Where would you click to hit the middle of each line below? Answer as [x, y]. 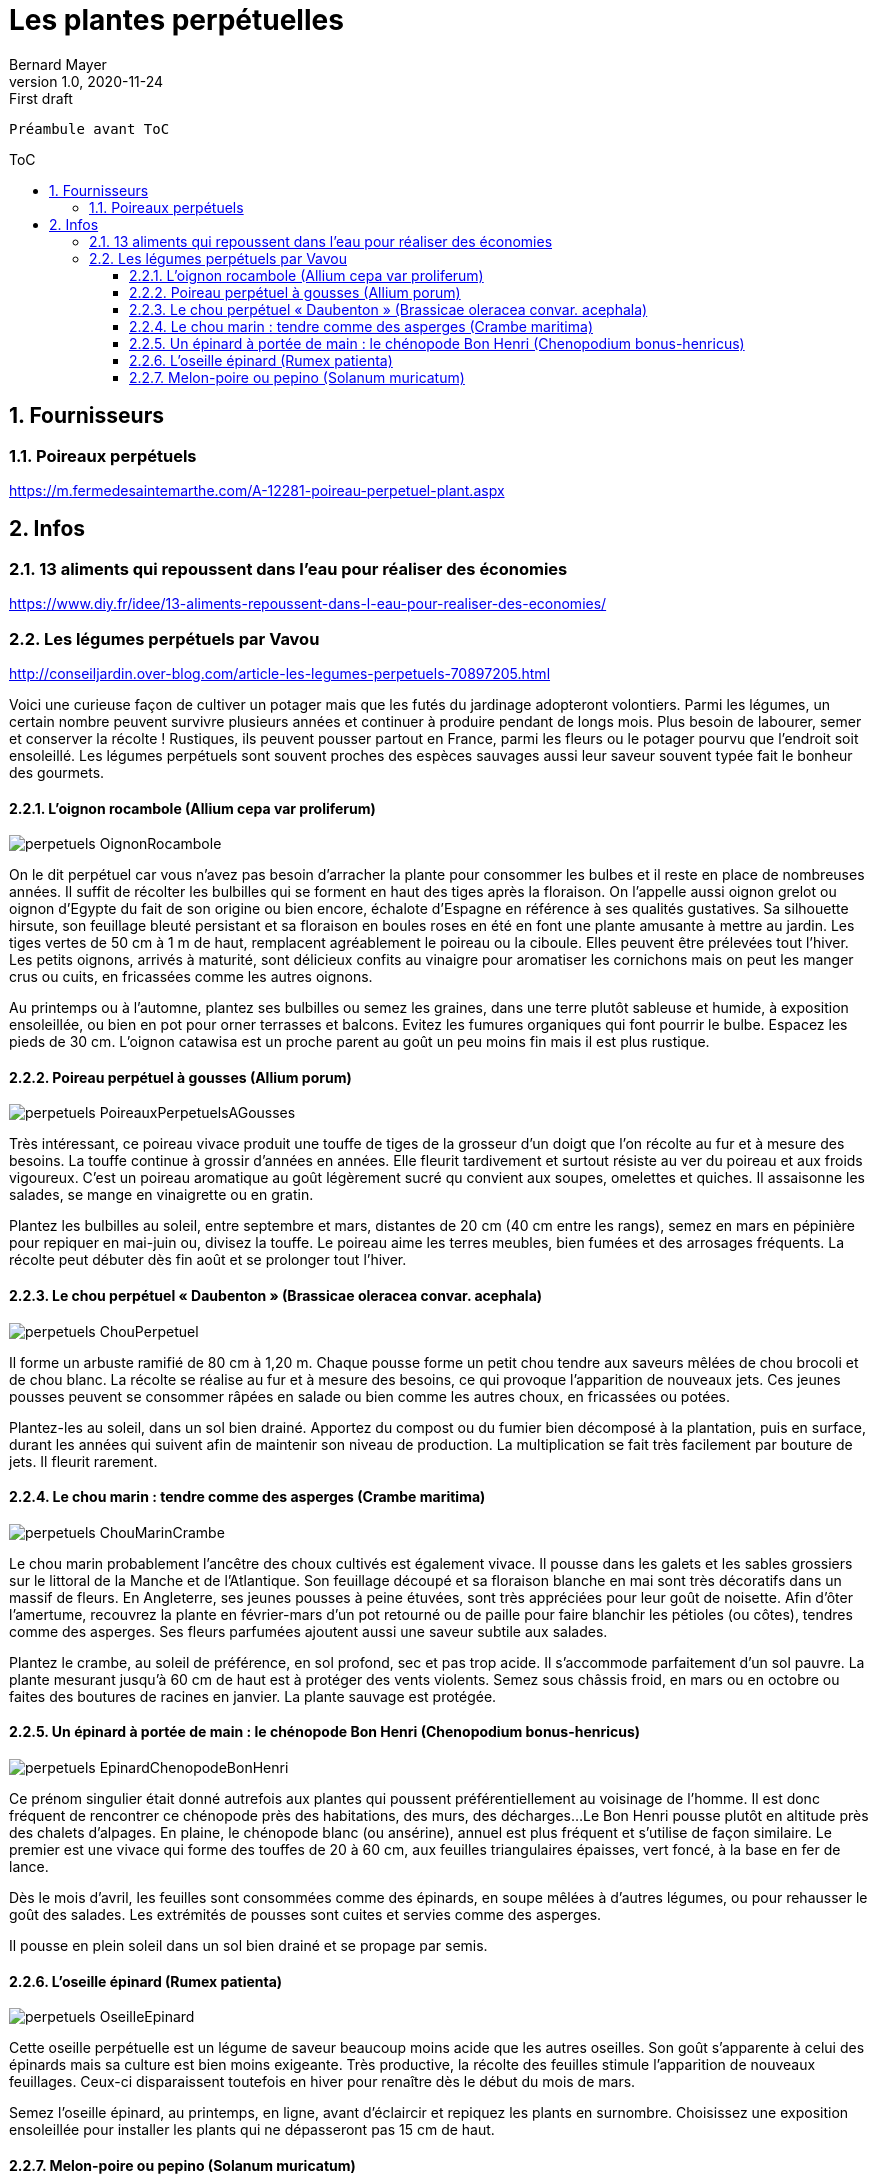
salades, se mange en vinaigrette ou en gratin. [161, 1195]
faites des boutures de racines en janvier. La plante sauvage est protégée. [253, 1696]
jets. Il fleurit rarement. [83, 1461]
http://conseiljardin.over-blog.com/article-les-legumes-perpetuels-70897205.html [280, 673]
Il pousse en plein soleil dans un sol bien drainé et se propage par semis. [248, 1946]
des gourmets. [57, 772]
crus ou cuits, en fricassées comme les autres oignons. [191, 977]
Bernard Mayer [58, 64]
